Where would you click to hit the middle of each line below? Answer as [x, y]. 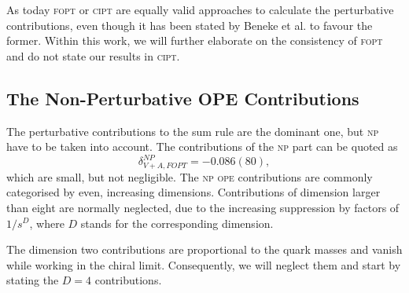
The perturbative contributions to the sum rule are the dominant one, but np [193, 131]
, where [47, 223]
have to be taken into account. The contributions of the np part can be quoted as [202, 146]
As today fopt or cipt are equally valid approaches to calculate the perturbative [200, 9]
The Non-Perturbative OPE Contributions [183, 98]
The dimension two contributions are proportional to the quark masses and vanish [204, 249]
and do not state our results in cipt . [93, 55]
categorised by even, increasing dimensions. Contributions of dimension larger [193, 192]
